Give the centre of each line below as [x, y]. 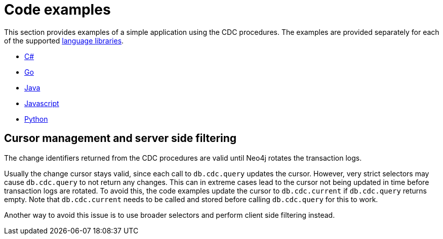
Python [36, 119]
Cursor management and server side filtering [120, 138]
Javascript [42, 103]
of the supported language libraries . [64, 40]
